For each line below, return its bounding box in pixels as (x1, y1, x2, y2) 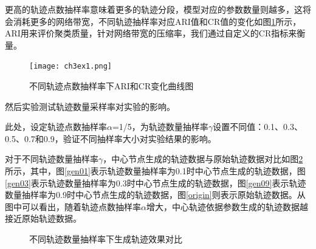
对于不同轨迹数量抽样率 (5, 152, 98, 165)
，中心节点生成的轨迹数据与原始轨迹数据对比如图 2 (103, 152, 303, 165)
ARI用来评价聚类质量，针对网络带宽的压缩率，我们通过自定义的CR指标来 (5, 27, 297, 39)
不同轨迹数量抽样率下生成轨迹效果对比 (29, 232, 182, 245)
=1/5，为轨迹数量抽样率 (112, 120, 208, 133)
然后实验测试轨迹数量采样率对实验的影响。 (5, 100, 175, 112)
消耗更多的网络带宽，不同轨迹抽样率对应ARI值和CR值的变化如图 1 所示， (13, 15, 301, 27)
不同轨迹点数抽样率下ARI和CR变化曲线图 (29, 80, 194, 92)
